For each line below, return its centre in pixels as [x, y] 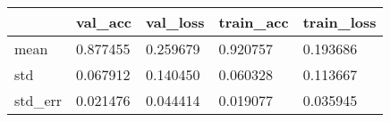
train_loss [339, 22]
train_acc [254, 22]
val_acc [104, 22]
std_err [38, 100]
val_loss [175, 22]
